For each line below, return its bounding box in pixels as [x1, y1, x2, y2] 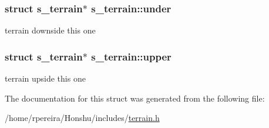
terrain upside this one [5, 72, 86, 85]
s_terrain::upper [91, 49, 172, 63]
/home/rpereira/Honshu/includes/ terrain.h [5, 112, 160, 124]
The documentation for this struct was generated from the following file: [5, 92, 265, 104]
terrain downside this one [5, 24, 96, 36]
